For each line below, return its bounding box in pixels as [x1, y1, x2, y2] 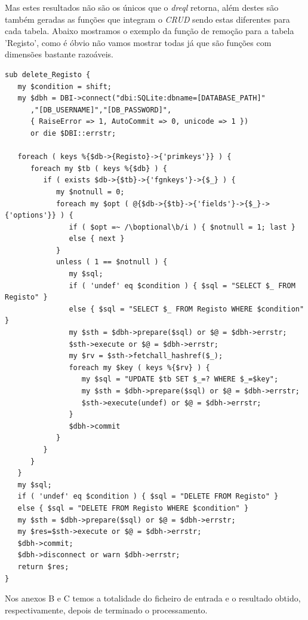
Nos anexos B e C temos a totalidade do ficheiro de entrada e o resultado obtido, [5, 592, 301, 604]
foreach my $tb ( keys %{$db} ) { [30, 164, 168, 173]
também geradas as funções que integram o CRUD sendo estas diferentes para [5, 13, 290, 25]
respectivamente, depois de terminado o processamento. [5, 603, 208, 616]
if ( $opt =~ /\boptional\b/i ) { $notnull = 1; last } [69, 222, 295, 231]
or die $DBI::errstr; [30, 129, 116, 138]
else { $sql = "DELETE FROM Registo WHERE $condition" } [17, 503, 249, 512]
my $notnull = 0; [56, 187, 125, 196]
